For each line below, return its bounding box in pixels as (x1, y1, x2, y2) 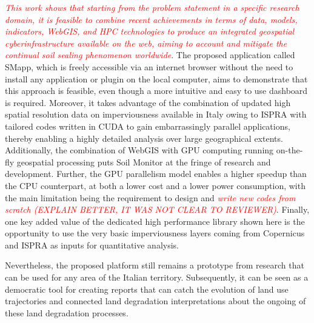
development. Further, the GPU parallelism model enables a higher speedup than (5, 167, 307, 180)
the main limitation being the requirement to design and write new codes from (5, 191, 296, 204)
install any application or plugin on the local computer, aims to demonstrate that (5, 72, 308, 85)
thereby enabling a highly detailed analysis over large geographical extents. (5, 132, 283, 144)
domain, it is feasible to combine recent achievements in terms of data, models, (5, 13, 298, 25)
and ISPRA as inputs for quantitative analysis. (5, 238, 179, 251)
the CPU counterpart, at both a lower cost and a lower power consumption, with (5, 179, 306, 191)
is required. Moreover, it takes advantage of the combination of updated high (5, 96, 291, 108)
